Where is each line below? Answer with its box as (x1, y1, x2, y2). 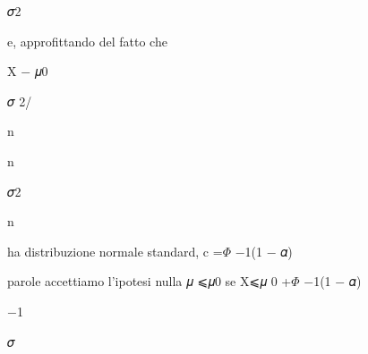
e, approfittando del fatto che (7, 31, 167, 50)
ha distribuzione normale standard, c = (7, 241, 223, 260)
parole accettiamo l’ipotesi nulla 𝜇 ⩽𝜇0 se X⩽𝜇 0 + (7, 272, 292, 291)
